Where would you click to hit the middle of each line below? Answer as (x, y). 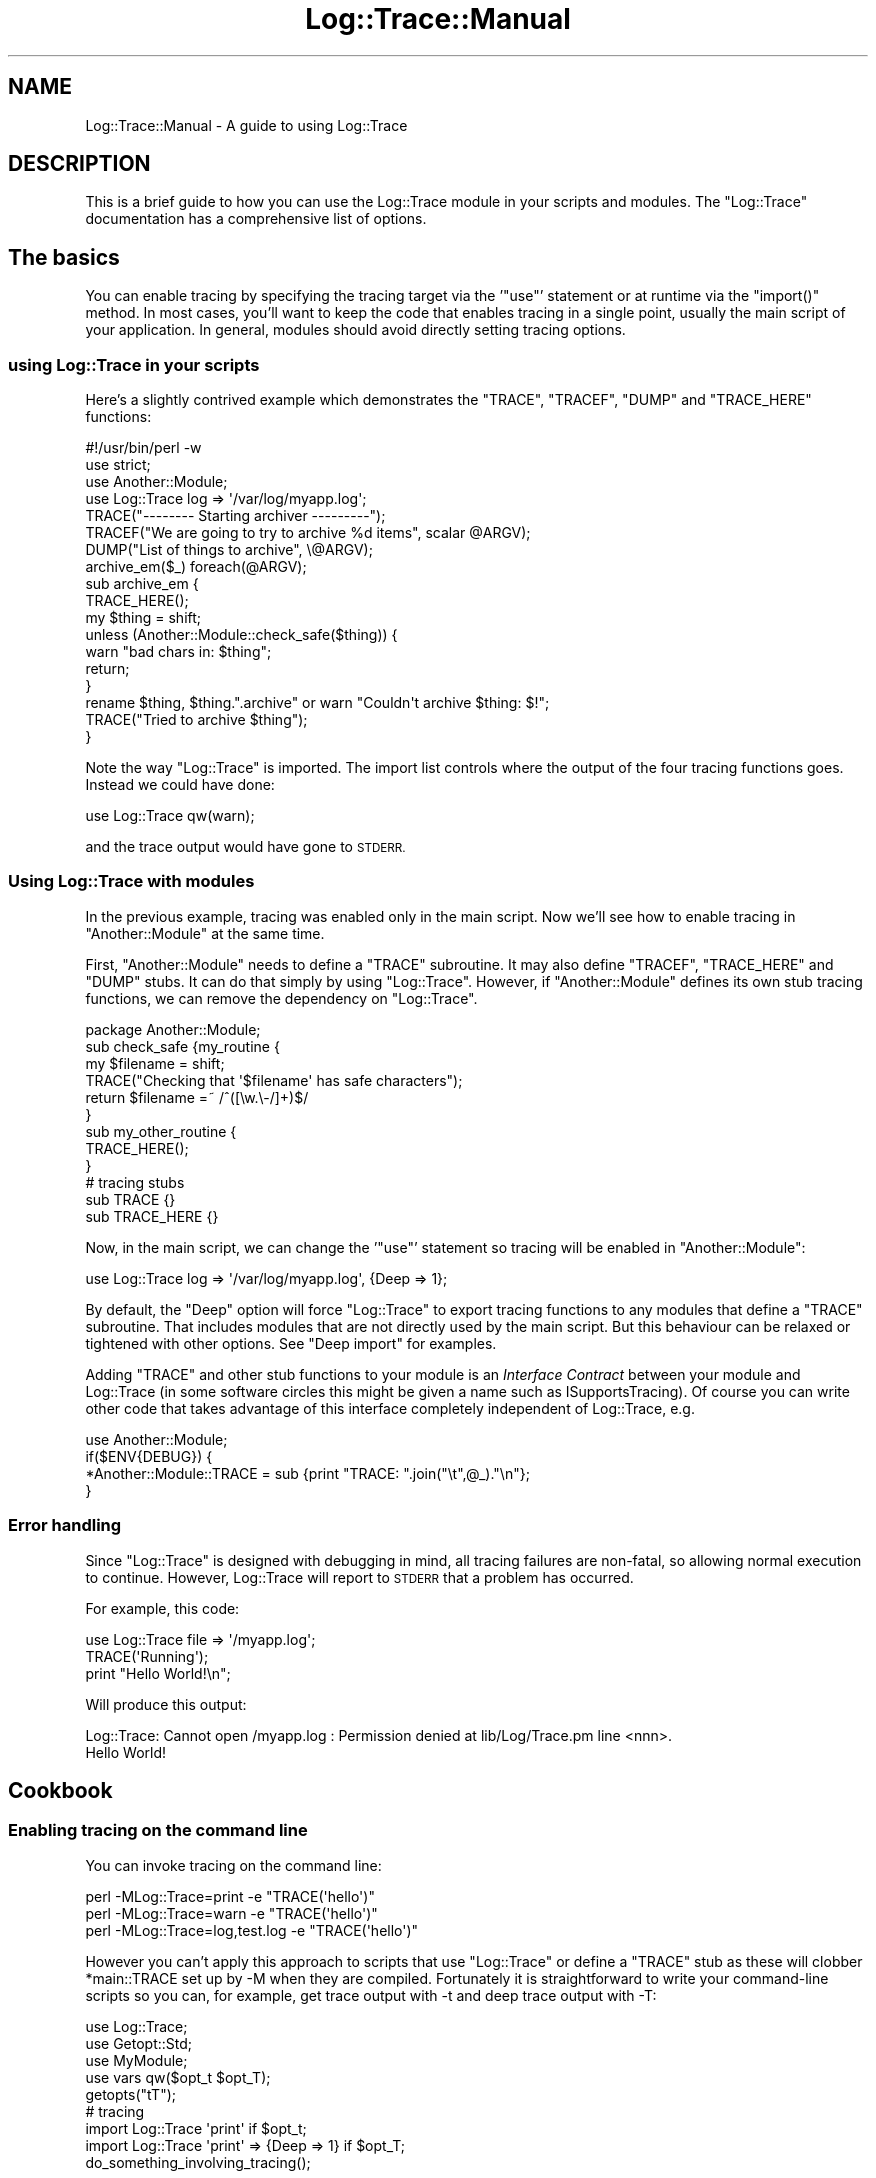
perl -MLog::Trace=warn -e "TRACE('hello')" (231, 1913)
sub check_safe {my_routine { (182, 1046)
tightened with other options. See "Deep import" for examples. (291, 1343)
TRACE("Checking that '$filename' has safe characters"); (274, 1080)
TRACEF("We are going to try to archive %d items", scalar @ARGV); (308, 533)
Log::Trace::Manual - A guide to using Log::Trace (246, 125)
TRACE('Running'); (147, 1656)
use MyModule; (136, 2060)
